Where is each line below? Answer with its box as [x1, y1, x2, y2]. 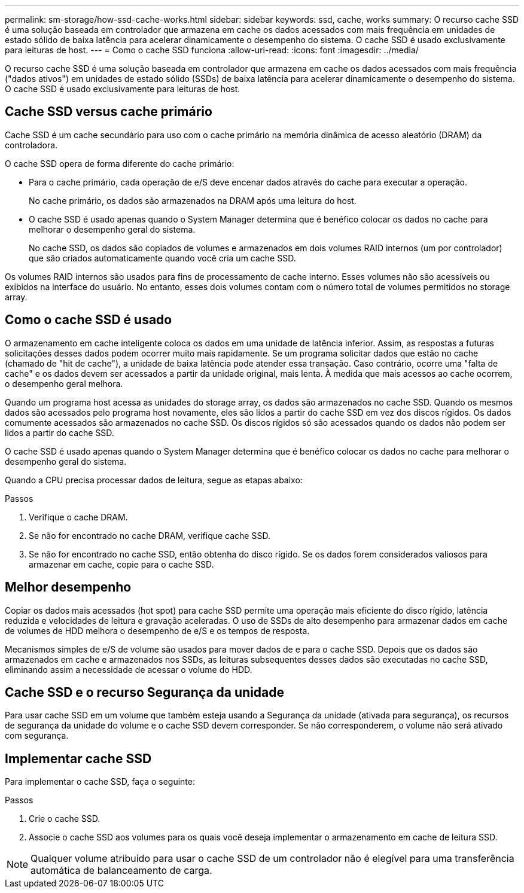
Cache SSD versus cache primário [5, 104, 212, 120]
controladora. [5, 139, 58, 150]
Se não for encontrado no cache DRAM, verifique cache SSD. [29, 530, 270, 541]
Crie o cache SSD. [29, 813, 100, 824]
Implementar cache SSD [5, 751, 152, 766]
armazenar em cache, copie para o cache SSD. [29, 559, 214, 569]
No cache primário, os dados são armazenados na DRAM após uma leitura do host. [29, 195, 357, 206]
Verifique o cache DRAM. [29, 511, 128, 522]
